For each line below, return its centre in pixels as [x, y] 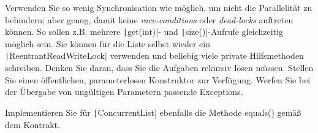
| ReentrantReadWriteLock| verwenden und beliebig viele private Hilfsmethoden [154, 55]
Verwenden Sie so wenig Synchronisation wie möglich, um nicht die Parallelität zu [159, 7]
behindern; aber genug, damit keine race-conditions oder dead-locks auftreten [149, 19]
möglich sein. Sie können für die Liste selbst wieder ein [108, 43]
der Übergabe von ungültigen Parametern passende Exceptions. [124, 92]
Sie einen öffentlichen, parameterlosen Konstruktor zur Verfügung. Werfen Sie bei [158, 79]
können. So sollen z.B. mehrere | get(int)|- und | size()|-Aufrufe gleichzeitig [144, 32]
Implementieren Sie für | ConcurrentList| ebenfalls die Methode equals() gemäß [153, 112]
